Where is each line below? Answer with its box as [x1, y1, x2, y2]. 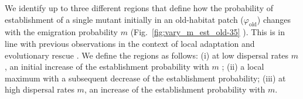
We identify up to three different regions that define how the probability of [5, 2, 273, 13]
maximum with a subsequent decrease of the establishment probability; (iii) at [5, 71, 286, 84]
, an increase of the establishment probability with [84, 83, 265, 95]
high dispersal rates [5, 83, 74, 95]
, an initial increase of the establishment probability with [5, 60, 209, 73]
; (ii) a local [222, 60, 264, 73]
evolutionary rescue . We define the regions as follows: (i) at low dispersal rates [5, 49, 289, 61]
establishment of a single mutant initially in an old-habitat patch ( [5, 13, 244, 25]
